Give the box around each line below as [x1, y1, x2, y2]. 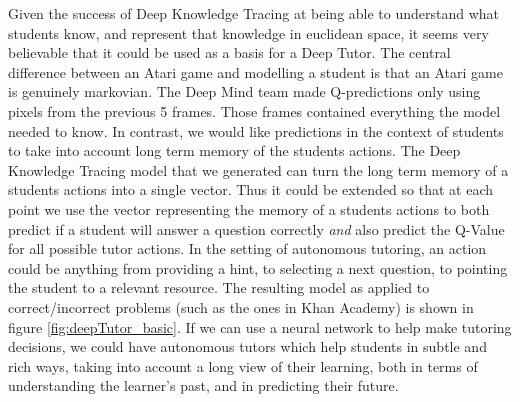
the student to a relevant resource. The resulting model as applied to [8, 277, 430, 298]
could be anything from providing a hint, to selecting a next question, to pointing [8, 257, 508, 278]
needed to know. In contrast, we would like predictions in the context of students [8, 120, 504, 141]
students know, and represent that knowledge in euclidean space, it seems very [8, 22, 489, 43]
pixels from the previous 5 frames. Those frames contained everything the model [8, 100, 501, 121]
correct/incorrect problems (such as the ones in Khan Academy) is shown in [8, 296, 474, 317]
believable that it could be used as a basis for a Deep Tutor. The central [8, 42, 451, 63]
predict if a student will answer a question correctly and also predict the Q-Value [8, 218, 505, 239]
